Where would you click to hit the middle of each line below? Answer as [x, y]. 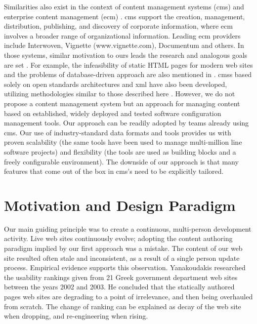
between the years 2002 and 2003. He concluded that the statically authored [119, 287]
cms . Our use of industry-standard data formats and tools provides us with [118, 132]
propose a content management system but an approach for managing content [122, 103]
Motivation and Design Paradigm [120, 205]
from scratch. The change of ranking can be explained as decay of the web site [123, 306]
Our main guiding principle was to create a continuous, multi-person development [128, 228]
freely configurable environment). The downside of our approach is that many [121, 161]
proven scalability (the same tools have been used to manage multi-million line [123, 142]
